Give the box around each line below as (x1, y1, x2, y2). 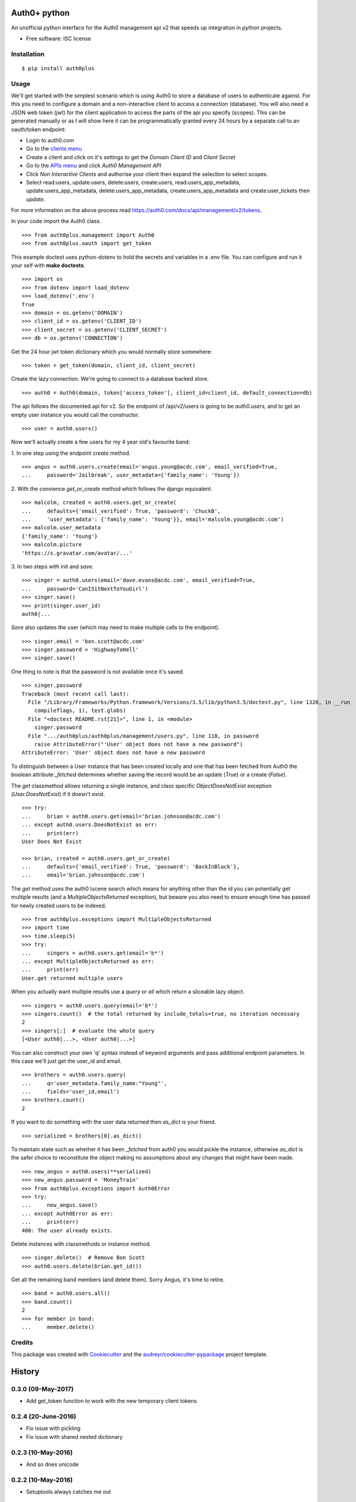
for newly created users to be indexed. (11, 902, 107, 909)
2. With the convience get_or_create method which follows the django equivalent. (11, 485, 213, 492)
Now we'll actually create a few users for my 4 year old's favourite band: (11, 439, 191, 446)
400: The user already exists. (22, 1227, 114, 1234)
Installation (11, 50, 45, 58)
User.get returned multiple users (22, 974, 123, 982)
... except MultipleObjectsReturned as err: (22, 958, 155, 964)
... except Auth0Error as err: (22, 1210, 114, 1217)
